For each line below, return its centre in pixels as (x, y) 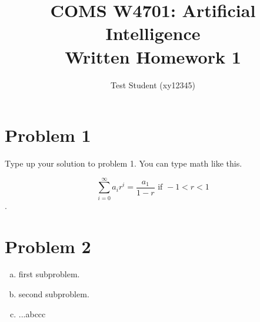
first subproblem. (49, 274)
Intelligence (153, 33)
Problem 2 (48, 246)
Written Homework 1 (153, 56)
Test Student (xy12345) (153, 84)
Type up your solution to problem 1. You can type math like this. (124, 163)
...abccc (32, 313)
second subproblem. (54, 294)
